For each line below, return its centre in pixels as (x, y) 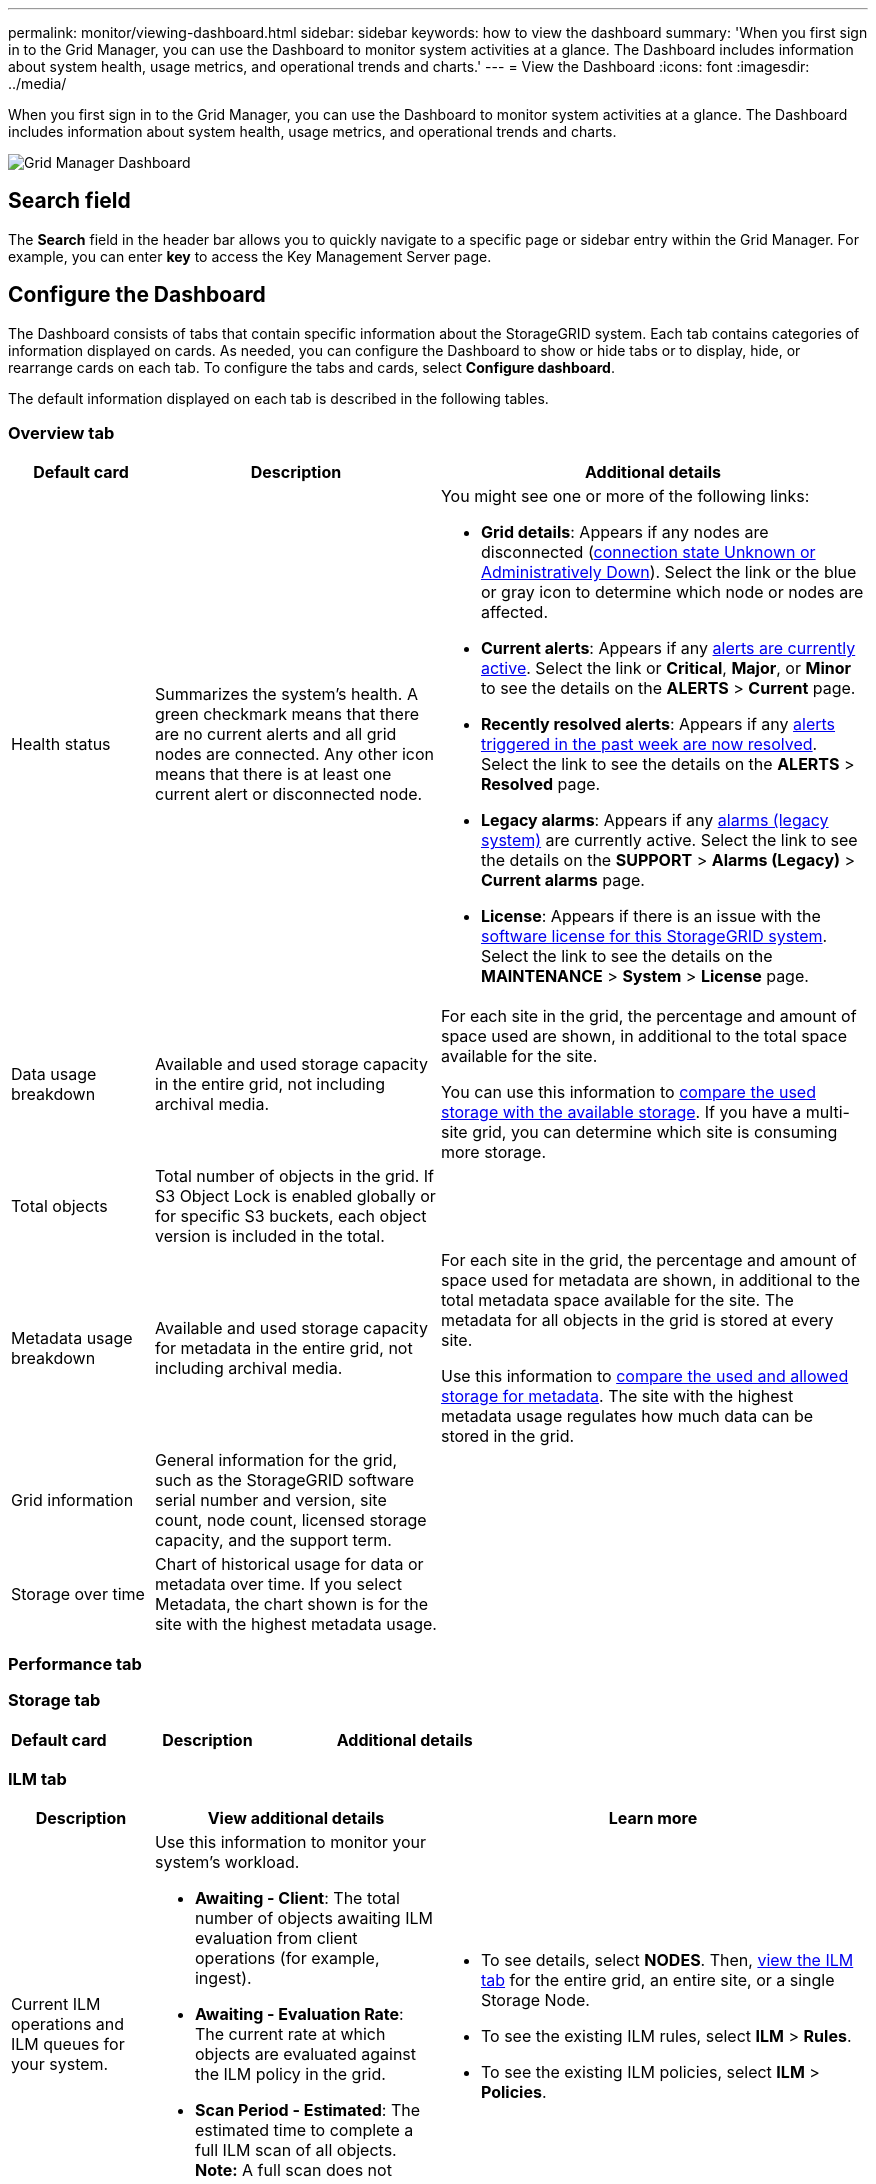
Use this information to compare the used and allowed (644, 1376)
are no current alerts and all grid (275, 734)
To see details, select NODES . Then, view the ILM (667, 1960)
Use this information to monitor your (290, 1842)
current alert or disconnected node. (288, 794)
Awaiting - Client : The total (297, 1898)
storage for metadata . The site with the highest (617, 1396)
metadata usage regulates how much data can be (627, 1416)
